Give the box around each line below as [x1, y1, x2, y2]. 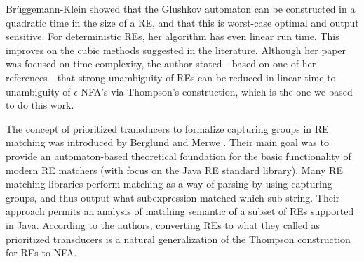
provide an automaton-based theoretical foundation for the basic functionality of [6, 148, 351, 163]
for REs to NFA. [6, 245, 77, 260]
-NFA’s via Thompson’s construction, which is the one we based [77, 84, 353, 98]
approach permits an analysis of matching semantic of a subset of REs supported [6, 204, 354, 218]
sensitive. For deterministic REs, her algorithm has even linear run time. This [6, 29, 339, 44]
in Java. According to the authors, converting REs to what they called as [6, 217, 321, 232]
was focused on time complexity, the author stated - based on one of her [6, 56, 316, 71]
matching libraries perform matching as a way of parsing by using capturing [6, 176, 332, 191]
